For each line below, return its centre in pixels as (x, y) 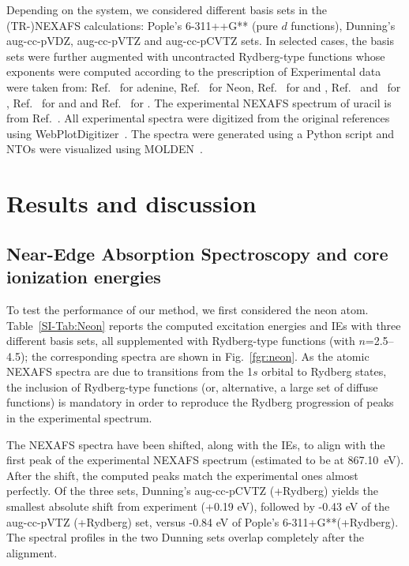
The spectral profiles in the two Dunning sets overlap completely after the (185, 537)
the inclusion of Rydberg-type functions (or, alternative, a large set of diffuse (192, 386)
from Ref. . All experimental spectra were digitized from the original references (198, 118)
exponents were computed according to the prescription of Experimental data (194, 71)
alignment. (32, 552)
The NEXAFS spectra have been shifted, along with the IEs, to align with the (196, 444)
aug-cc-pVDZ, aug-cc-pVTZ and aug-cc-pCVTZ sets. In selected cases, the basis (201, 41)
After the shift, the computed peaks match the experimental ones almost (182, 475)
